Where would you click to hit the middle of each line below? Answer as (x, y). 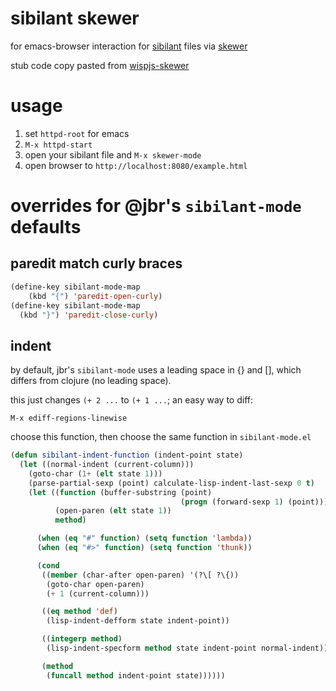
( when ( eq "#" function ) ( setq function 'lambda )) (144, 538)
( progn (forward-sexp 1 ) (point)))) (256, 502)
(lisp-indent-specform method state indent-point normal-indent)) (187, 648)
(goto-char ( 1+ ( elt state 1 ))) (95, 473)
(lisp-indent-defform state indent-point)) (138, 621)
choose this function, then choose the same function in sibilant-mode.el (161, 437)
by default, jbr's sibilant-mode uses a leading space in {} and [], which (156, 370)
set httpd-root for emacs (77, 133)
